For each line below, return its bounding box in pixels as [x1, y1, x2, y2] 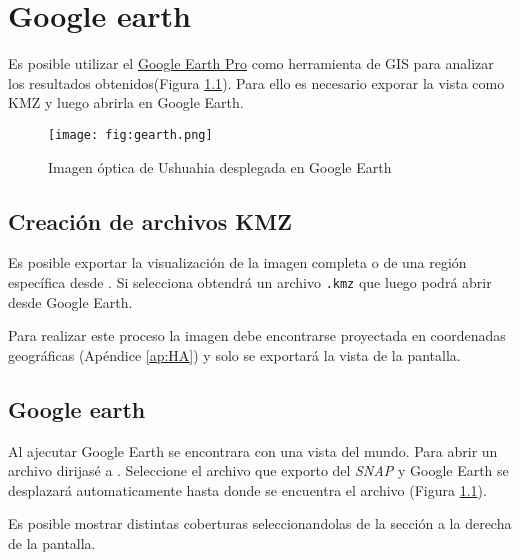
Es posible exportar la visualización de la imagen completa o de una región [8, 252, 467, 273]
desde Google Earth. [8, 291, 133, 312]
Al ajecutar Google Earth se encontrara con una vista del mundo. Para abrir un [8, 440, 498, 461]
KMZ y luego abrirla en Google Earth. [8, 92, 244, 113]
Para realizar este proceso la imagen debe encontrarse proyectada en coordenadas [8, 325, 506, 346]
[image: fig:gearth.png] [48, 127, 213, 142]
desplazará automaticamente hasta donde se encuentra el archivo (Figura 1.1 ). [8, 479, 487, 500]
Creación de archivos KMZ [8, 205, 292, 236]
